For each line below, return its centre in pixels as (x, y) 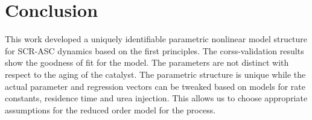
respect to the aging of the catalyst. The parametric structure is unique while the (155, 74)
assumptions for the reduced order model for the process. (110, 109)
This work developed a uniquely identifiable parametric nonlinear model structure (156, 39)
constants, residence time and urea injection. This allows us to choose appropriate (156, 98)
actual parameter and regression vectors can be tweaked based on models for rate (155, 86)
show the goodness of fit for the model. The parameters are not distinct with (147, 62)
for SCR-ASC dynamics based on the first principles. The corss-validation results (154, 50)
